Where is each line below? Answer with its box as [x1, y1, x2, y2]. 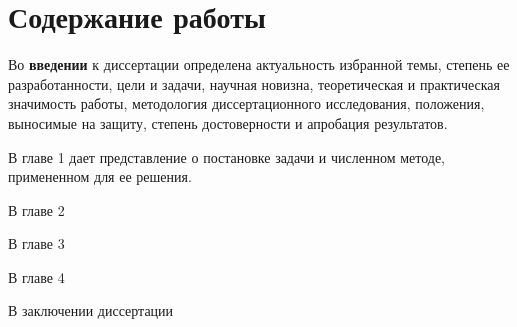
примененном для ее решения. [8, 166, 192, 187]
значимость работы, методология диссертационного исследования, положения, [8, 93, 485, 114]
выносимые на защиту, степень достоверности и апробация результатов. [8, 112, 448, 133]
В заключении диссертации [8, 300, 174, 321]
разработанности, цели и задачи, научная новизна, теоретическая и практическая [8, 73, 500, 94]
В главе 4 [8, 266, 65, 287]
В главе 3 [8, 233, 65, 254]
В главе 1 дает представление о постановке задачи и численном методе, [8, 146, 446, 167]
